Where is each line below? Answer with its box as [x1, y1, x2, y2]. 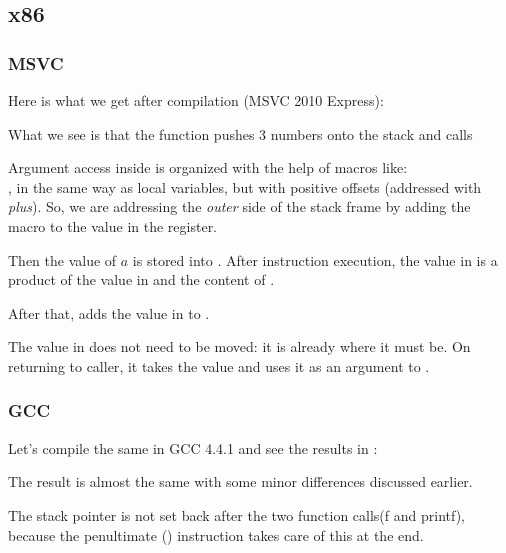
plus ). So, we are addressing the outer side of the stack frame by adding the [8, 196, 471, 217]
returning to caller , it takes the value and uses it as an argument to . [8, 355, 430, 376]
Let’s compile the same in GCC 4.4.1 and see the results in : [8, 437, 378, 458]
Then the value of [8, 249, 117, 270]
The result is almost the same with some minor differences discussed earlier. [8, 471, 473, 492]
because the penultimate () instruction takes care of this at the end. [8, 524, 424, 545]
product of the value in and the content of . [8, 269, 275, 290]
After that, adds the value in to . [8, 302, 210, 323]
